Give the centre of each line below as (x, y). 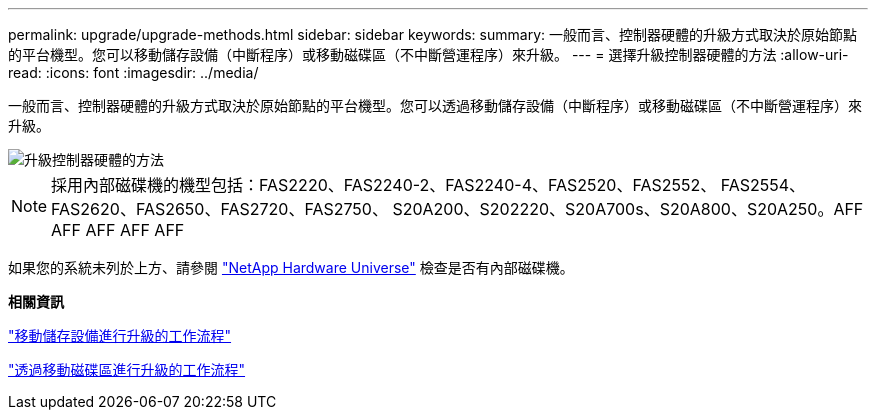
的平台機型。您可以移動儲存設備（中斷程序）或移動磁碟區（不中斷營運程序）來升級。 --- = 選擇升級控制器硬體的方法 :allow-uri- (428, 54)
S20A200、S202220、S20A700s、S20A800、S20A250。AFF (628, 209)
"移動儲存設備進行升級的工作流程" (120, 335)
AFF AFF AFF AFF (118, 230)
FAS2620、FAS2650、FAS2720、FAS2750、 (219, 209)
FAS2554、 (763, 185)
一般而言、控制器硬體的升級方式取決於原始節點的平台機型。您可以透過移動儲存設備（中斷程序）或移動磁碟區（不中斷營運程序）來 (435, 105)
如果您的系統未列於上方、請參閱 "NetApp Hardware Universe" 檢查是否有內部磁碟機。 (291, 267)
